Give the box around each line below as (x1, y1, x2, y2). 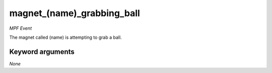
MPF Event (9, 25, 32, 31)
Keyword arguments (9, 47, 75, 56)
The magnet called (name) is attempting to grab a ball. (9, 34, 122, 40)
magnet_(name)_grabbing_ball (9, 8, 141, 19)
